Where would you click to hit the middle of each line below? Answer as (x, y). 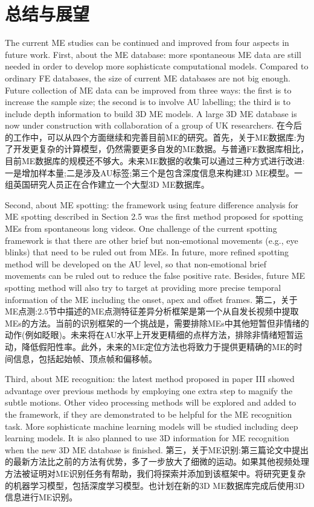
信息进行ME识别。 (41, 497)
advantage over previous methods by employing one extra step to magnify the (149, 390)
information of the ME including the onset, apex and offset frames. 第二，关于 (151, 299)
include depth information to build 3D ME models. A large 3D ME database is (151, 113)
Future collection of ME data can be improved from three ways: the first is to (148, 90)
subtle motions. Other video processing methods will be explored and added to (151, 402)
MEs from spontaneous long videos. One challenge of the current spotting (141, 228)
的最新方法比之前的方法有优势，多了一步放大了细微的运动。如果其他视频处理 (157, 461)
